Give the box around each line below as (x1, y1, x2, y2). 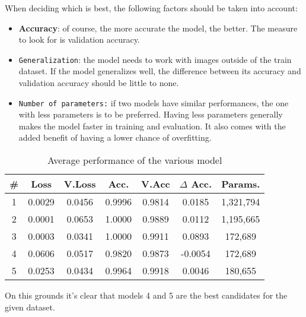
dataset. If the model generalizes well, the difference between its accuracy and (18, 65, 301, 77)
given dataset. (5, 300, 55, 313)
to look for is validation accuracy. (18, 33, 140, 46)
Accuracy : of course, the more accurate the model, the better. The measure (18, 21, 298, 34)
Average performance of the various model (47, 153, 222, 167)
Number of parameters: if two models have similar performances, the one (18, 96, 289, 109)
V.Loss (63, 177, 96, 191)
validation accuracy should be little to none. (18, 77, 179, 89)
